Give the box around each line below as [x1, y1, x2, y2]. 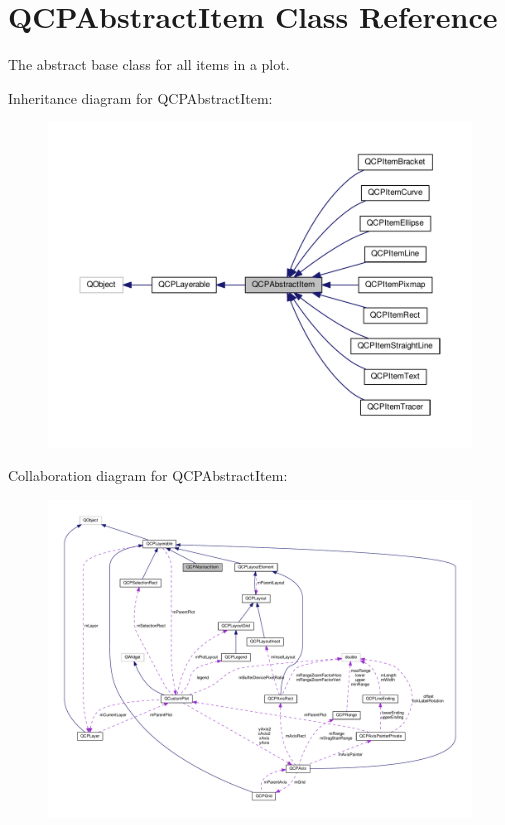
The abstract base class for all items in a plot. [8, 54, 290, 75]
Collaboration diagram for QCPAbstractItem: [8, 465, 288, 486]
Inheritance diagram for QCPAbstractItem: [8, 87, 273, 108]
